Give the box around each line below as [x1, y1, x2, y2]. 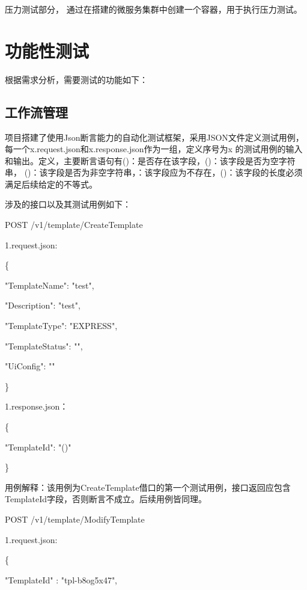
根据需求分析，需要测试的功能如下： [5, 73, 148, 85]
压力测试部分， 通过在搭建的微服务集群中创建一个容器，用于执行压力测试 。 [5, 3, 302, 15]
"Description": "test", [5, 299, 81, 312]
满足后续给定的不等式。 [5, 177, 97, 190]
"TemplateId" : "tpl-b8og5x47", [5, 573, 118, 586]
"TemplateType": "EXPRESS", [5, 319, 118, 332]
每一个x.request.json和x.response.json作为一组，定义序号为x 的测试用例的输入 [5, 143, 303, 155]
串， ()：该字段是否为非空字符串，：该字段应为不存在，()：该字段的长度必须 [5, 166, 303, 179]
